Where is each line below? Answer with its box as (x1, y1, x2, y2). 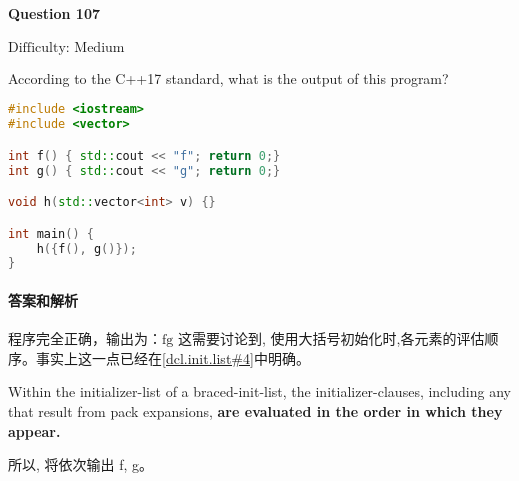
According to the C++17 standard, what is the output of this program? (8, 67, 449, 88)
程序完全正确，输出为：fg (8, 333, 174, 348)
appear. (8, 420, 61, 441)
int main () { (8, 226, 94, 241)
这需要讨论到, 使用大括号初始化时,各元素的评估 (177, 328, 485, 349)
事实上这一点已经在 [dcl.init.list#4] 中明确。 (35, 347, 310, 368)
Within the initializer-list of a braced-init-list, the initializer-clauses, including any (8, 381, 511, 402)
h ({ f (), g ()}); (36, 241, 137, 256)
